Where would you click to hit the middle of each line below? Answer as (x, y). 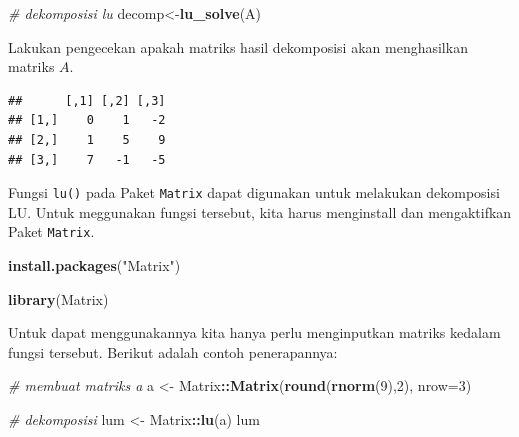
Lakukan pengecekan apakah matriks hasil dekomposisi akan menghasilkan (238, 46)
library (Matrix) (58, 298)
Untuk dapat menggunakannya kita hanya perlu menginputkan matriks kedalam (254, 332)
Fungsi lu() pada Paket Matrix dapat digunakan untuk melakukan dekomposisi (254, 192)
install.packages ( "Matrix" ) (94, 265)
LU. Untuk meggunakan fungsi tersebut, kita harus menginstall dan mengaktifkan (260, 211)
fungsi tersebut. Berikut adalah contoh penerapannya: (173, 351)
